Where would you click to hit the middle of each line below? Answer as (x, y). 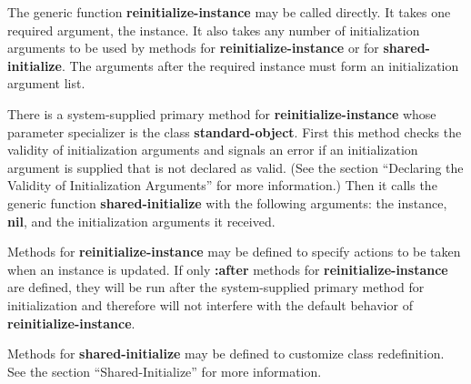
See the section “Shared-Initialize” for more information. (165, 371)
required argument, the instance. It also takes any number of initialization (214, 30)
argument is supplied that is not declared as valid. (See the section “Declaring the (235, 167)
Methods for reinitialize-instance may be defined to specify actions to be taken (234, 252)
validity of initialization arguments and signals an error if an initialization (213, 150)
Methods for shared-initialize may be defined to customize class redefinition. (226, 354)
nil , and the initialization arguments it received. (141, 221)
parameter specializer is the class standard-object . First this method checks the (235, 131)
